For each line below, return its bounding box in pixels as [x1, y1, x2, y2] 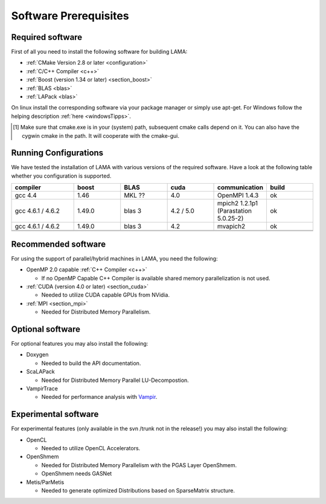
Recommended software [11, 239, 106, 249]
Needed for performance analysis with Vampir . [41, 393, 158, 401]
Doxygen [26, 351, 49, 358]
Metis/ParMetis [26, 478, 65, 486]
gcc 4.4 [14, 191, 37, 199]
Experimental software [11, 409, 99, 419]
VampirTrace [26, 384, 59, 392]
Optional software [11, 324, 81, 334]
